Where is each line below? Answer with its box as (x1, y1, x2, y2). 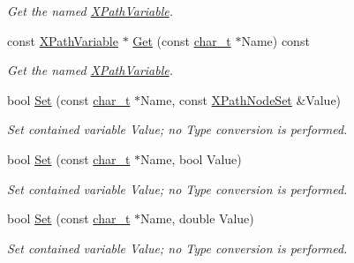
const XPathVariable (7, 31, 118, 49)
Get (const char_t (132, 31, 231, 49)
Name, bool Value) (140, 149, 242, 168)
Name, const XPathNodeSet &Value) (140, 90, 342, 109)
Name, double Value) (140, 209, 254, 228)
